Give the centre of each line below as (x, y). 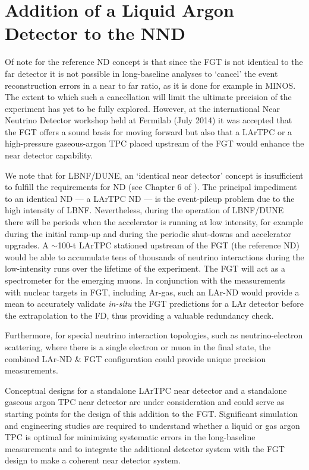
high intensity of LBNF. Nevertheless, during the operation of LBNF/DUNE (144, 210)
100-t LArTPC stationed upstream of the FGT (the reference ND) (179, 245)
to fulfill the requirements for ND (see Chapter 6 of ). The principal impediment (151, 187)
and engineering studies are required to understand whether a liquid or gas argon (152, 425)
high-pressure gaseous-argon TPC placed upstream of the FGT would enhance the (154, 143)
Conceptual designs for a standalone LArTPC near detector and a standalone (146, 390)
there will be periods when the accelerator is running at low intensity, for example (154, 222)
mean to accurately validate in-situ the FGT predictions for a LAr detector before (154, 304)
